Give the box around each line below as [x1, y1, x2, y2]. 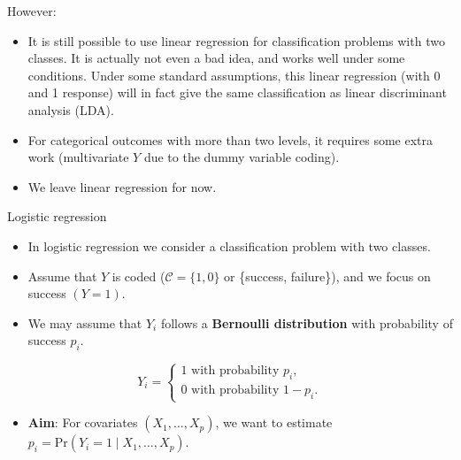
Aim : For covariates [27, 413, 138, 432]
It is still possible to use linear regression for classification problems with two [27, 31, 445, 50]
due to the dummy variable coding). [143, 148, 340, 166]
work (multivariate [27, 148, 129, 166]
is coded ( [111, 266, 165, 285]
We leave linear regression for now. [27, 177, 217, 195]
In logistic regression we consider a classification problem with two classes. [27, 236, 431, 255]
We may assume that [27, 313, 142, 332]
